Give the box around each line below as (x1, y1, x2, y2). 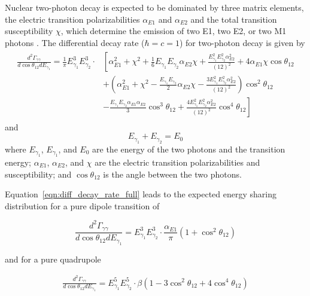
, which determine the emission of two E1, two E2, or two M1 (60, 25, 287, 37)
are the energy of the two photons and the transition (92, 142, 285, 155)
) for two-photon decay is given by (179, 36, 305, 48)
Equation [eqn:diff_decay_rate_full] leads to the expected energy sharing (5, 188, 276, 200)
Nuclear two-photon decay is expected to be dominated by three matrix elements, (5, 1, 304, 13)
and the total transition (190, 13, 277, 25)
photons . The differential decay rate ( (5, 36, 145, 48)
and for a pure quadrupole (5, 252, 101, 265)
